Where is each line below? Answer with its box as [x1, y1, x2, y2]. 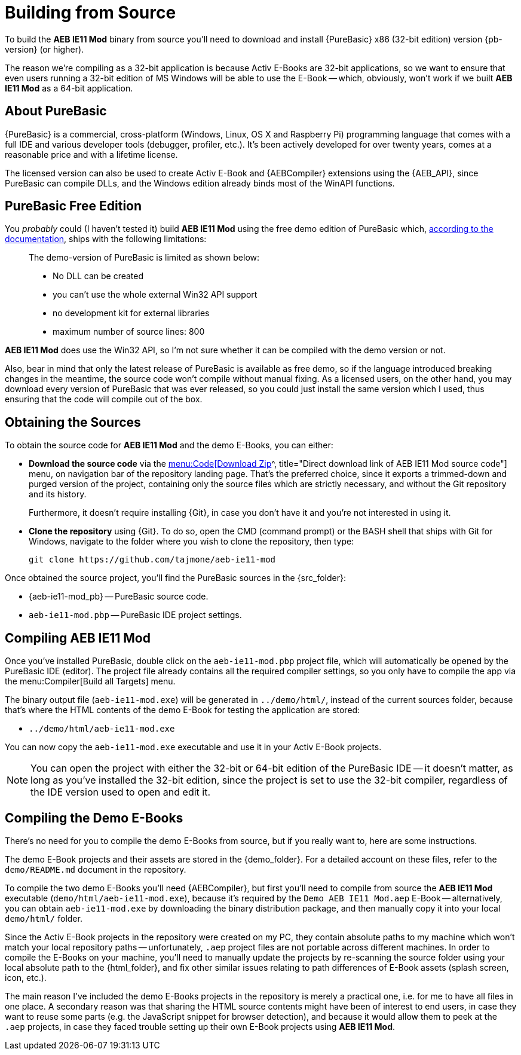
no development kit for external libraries [53, 308, 210, 319]
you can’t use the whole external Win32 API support [53, 289, 258, 300]
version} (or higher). [5, 44, 84, 54]
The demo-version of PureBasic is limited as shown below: [29, 252, 260, 263]
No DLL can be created [53, 271, 144, 282]
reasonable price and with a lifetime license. [5, 149, 178, 160]
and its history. [29, 489, 87, 500]
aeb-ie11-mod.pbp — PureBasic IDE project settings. [29, 610, 242, 620]
